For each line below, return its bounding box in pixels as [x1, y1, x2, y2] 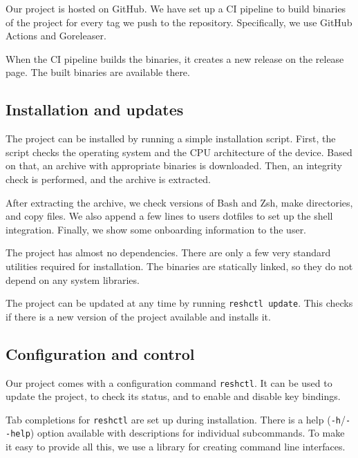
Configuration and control [6, 343, 195, 364]
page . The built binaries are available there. [6, 65, 190, 79]
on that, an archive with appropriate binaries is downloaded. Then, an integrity [6, 158, 342, 173]
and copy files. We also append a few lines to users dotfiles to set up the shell [6, 209, 333, 223]
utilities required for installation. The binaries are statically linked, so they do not [6, 258, 353, 273]
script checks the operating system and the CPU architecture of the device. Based [6, 144, 352, 159]
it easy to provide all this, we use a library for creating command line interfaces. [6, 439, 346, 454]
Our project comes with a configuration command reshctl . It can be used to [6, 375, 332, 390]
